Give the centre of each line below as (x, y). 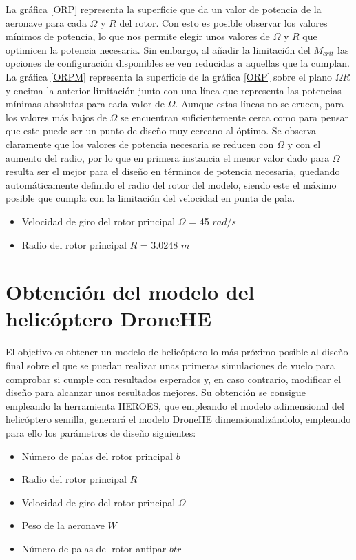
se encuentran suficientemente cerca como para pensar (234, 117)
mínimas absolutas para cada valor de (85, 104)
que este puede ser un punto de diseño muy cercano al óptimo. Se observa (161, 131)
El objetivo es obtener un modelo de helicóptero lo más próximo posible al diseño (177, 352)
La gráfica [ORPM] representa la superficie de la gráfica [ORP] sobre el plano (169, 76)
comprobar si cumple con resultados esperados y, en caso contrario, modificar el (174, 378)
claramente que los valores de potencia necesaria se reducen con (140, 144)
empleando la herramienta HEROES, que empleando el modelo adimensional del (175, 405)
